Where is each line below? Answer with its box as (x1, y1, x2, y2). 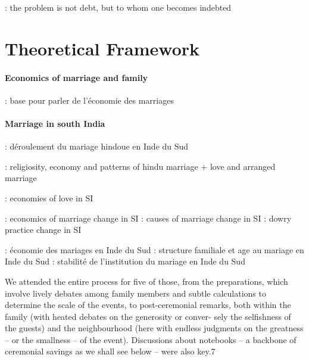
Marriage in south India (5, 117, 105, 129)
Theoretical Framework (5, 36, 200, 60)
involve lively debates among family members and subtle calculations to (5, 287, 266, 299)
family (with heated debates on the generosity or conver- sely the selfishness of (5, 310, 291, 322)
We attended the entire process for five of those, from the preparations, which (5, 275, 288, 287)
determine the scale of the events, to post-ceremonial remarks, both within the (5, 298, 291, 311)
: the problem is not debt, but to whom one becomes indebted (5, 1, 232, 13)
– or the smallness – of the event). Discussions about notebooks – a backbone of (5, 333, 296, 346)
